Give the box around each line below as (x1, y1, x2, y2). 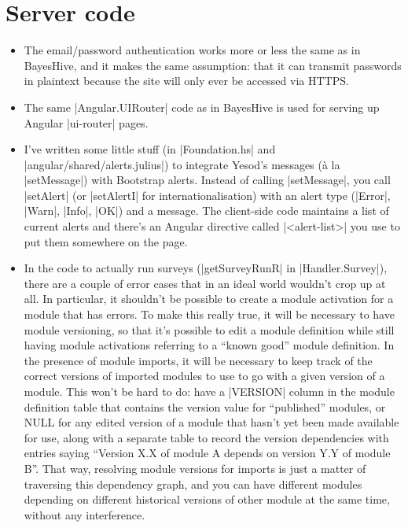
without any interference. (24, 506, 145, 522)
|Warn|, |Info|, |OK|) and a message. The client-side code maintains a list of (24, 202, 389, 219)
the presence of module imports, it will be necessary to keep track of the (24, 352, 373, 368)
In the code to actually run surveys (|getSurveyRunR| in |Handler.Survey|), (24, 260, 388, 276)
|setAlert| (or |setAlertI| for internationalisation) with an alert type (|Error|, (24, 186, 391, 203)
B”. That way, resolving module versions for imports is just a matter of (24, 460, 366, 476)
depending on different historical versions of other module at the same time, (24, 491, 390, 508)
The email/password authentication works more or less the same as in (24, 42, 361, 58)
